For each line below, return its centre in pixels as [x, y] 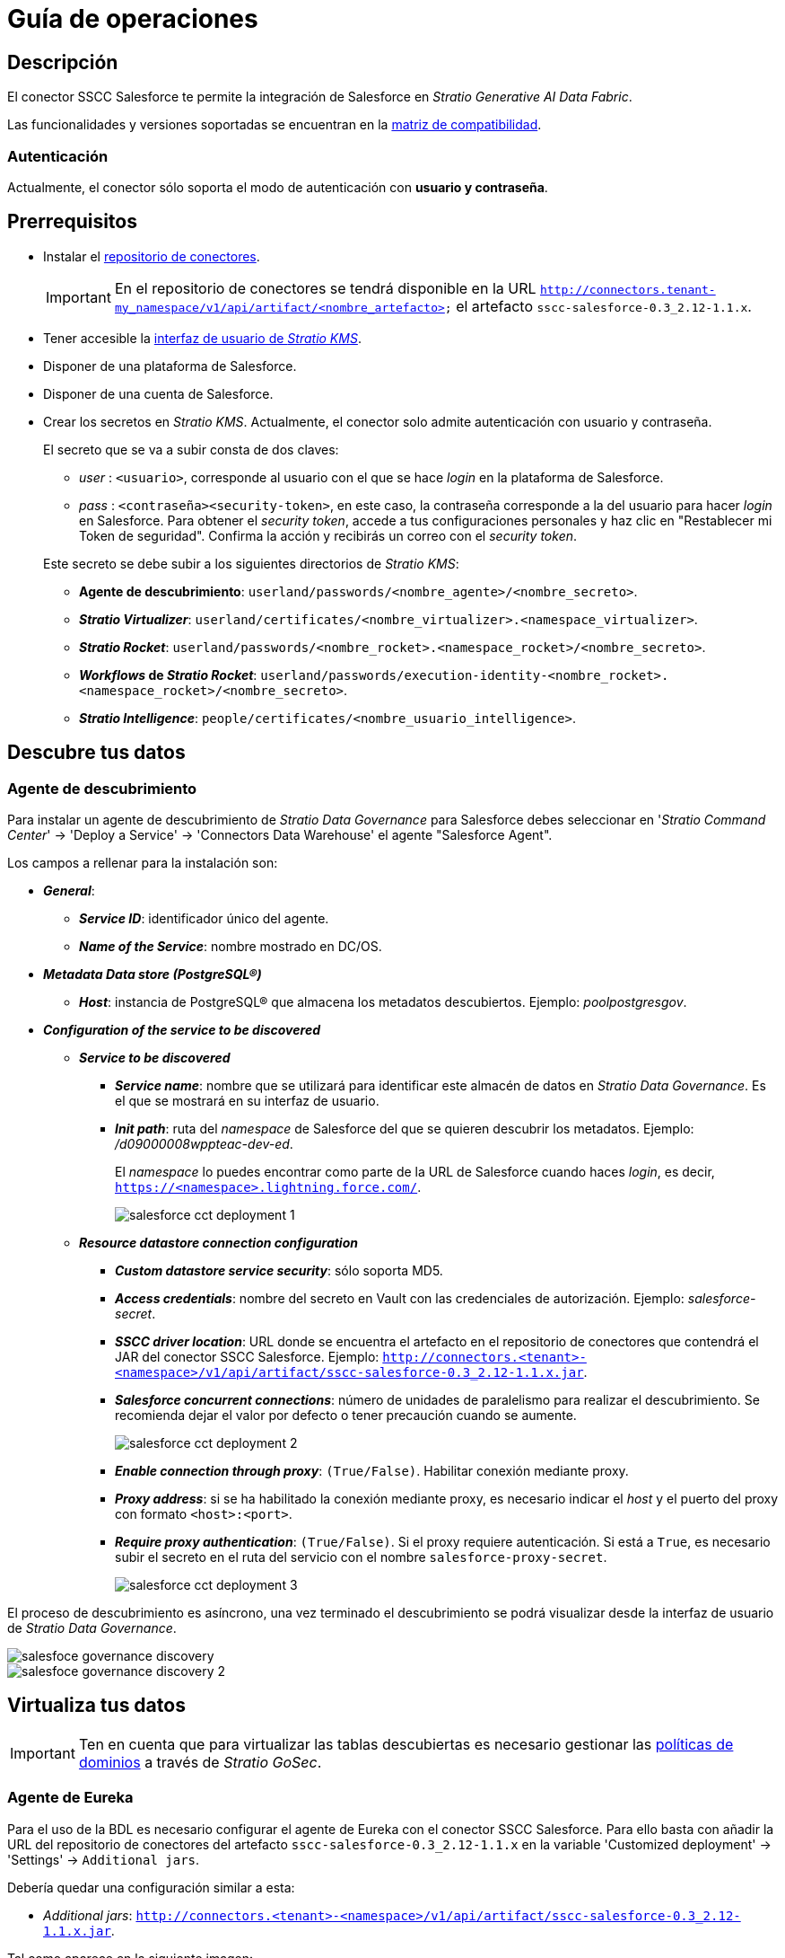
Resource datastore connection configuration [218, 1242]
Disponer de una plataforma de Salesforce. [170, 366]
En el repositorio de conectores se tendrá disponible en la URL [325, 288]
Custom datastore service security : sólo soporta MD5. [279, 1270]
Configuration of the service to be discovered [182, 1029]
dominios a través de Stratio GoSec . [200, 1762]
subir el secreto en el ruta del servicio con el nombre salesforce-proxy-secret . [361, 1557]
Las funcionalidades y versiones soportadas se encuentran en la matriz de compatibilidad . [275, 125]
